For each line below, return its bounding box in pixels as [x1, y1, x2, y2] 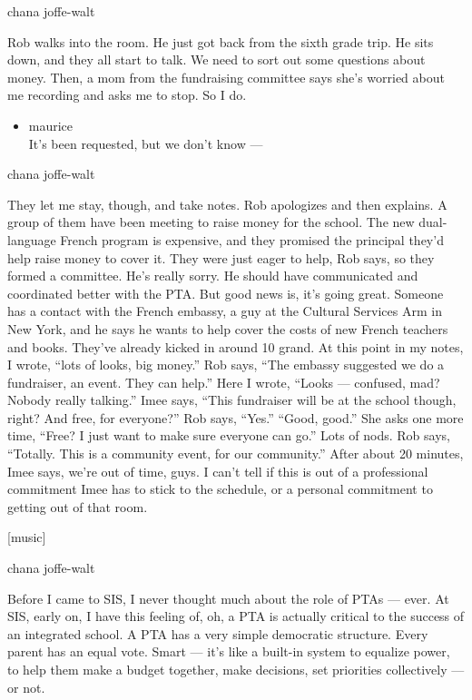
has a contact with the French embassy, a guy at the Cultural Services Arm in [7, 301, 442, 320]
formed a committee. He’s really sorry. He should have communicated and [7, 266, 418, 285]
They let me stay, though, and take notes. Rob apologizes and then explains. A [7, 194, 447, 213]
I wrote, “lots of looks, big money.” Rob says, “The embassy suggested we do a [7, 355, 445, 374]
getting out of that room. [7, 497, 148, 516]
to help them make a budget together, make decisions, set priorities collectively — [7, 660, 465, 678]
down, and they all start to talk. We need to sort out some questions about [7, 50, 426, 69]
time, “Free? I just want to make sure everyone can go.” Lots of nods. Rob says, [7, 426, 450, 445]
